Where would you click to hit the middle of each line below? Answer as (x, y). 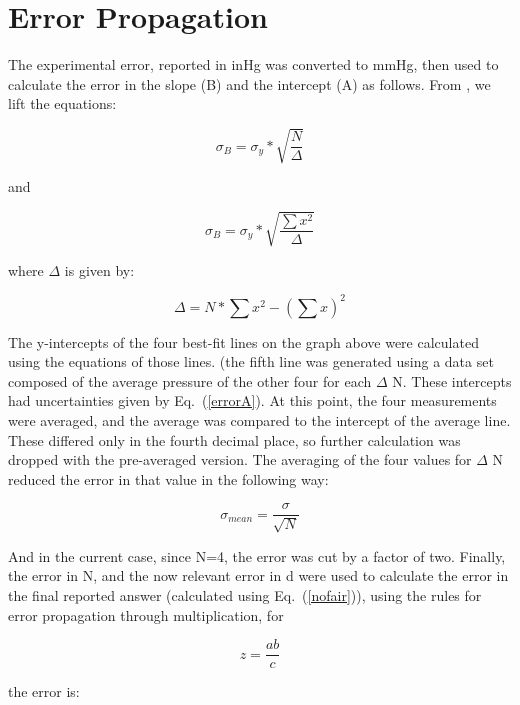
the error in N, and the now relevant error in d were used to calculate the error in (258, 575)
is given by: (99, 269)
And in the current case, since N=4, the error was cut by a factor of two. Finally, (257, 555)
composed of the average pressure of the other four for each (190, 380)
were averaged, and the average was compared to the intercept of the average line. (259, 420)
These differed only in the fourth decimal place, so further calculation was (234, 439)
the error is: (44, 691)
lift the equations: (62, 103)
